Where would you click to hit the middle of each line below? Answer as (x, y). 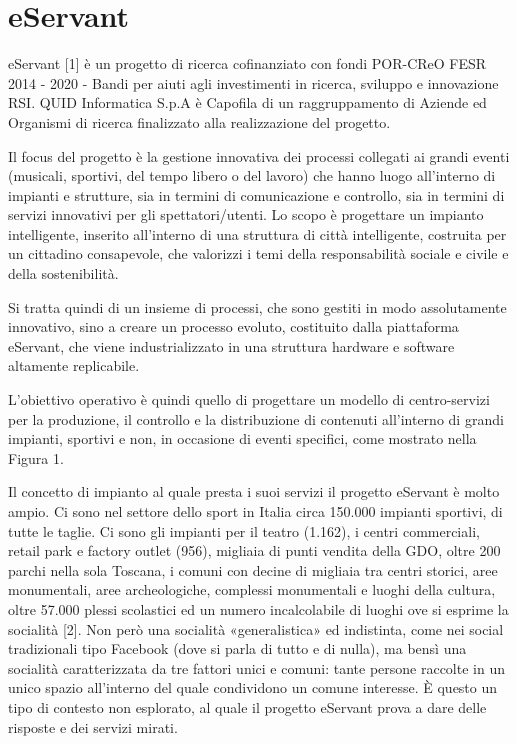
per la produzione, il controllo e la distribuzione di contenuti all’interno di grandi (256, 418)
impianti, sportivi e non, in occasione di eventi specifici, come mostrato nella (242, 438)
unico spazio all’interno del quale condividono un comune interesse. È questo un (253, 687)
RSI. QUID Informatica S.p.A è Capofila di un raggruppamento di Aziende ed (247, 102)
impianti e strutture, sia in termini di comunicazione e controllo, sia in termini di (256, 194)
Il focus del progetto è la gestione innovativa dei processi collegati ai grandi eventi (259, 155)
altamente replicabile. (74, 365)
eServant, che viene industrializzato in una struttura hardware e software (231, 345)
